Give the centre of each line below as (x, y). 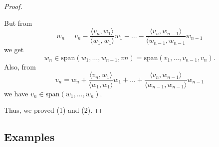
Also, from (20, 66)
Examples (29, 137)
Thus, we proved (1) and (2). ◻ (53, 110)
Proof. (13, 6)
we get (14, 49)
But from (18, 23)
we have (16, 93)
